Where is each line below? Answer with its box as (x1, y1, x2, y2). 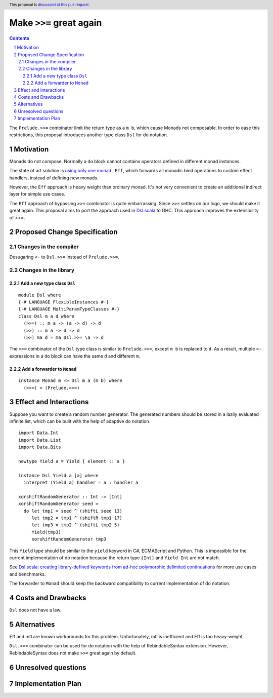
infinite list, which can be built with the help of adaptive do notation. (9, 418, 151, 424)
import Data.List (18, 437, 61, 443)
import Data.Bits (18, 444, 61, 450)
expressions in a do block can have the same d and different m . (9, 353, 141, 359)
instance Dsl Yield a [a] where (18, 473, 99, 478)
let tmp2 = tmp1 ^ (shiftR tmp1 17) (31, 515, 122, 521)
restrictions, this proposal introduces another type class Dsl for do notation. (9, 132, 168, 138)
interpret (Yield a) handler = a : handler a (23, 480, 139, 486)
